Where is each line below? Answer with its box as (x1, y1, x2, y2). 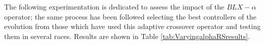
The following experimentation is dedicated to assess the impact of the (4, 1, 225, 11)
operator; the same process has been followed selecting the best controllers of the (4, 11, 256, 21)
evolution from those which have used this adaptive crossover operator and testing (4, 21, 261, 31)
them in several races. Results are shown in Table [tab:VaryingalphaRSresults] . (4, 30, 250, 41)
